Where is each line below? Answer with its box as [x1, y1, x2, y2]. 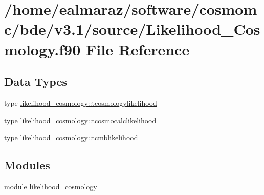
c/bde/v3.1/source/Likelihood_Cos [4, 18, 260, 39]
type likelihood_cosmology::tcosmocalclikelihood [4, 115, 157, 125]
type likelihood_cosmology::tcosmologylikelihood [4, 97, 157, 108]
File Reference [86, 38, 190, 59]
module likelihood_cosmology [4, 181, 97, 191]
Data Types [4, 74, 67, 90]
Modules [4, 157, 50, 173]
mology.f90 [4, 38, 81, 59]
